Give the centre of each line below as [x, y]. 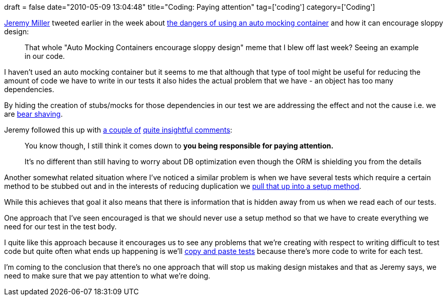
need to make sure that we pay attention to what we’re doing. [107, 276]
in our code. [45, 56]
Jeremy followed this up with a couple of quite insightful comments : [118, 130]
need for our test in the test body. [60, 227]
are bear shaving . [34, 114]
